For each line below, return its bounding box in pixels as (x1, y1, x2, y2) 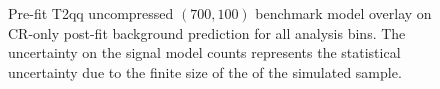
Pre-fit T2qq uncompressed (8, 3, 174, 24)
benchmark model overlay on (255, 3, 432, 24)
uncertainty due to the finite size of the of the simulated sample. (8, 61, 402, 82)
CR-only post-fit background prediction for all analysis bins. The (8, 22, 406, 43)
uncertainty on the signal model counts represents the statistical (8, 42, 401, 63)
